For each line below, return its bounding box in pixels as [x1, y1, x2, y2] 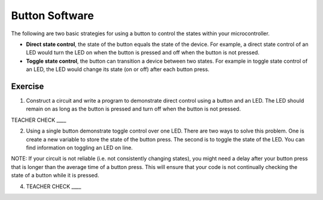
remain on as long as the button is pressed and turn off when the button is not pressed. [26, 105, 241, 113]
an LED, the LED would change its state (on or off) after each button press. [26, 66, 209, 73]
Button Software [11, 9, 94, 22]
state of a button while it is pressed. [11, 172, 99, 179]
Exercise [11, 81, 44, 91]
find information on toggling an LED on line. [26, 144, 133, 151]
